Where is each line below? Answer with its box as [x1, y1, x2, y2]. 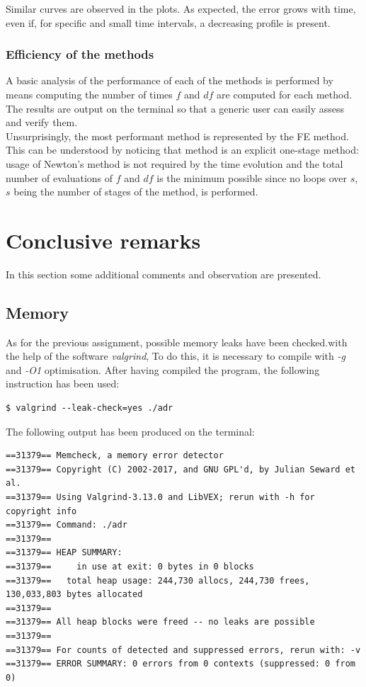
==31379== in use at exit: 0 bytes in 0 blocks [6, 561, 254, 572]
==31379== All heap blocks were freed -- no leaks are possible [6, 617, 315, 628]
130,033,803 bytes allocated [6, 589, 143, 600]
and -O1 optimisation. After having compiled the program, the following [6, 362, 320, 377]
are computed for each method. [217, 87, 353, 101]
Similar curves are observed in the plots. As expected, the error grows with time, [6, 1, 356, 16]
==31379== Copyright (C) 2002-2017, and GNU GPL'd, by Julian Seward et [6, 464, 355, 475]
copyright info [6, 506, 77, 516]
